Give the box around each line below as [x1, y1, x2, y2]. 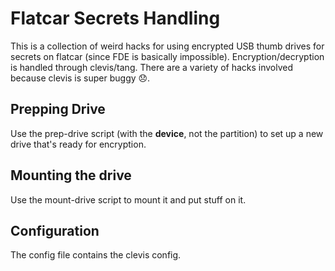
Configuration [10, 222, 100, 239]
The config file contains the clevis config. [10, 249, 182, 261]
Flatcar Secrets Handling [10, 7, 221, 30]
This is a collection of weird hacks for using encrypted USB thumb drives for [10, 40, 325, 52]
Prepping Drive [10, 101, 106, 118]
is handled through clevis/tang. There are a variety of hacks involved [10, 61, 294, 73]
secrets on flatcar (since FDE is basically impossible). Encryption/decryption [10, 50, 325, 62]
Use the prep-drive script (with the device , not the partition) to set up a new [10, 127, 324, 139]
